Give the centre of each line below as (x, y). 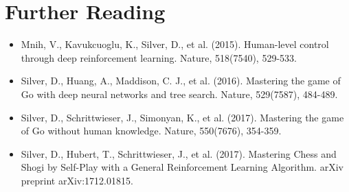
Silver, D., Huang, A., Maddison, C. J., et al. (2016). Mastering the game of (181, 81)
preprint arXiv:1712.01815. (77, 180)
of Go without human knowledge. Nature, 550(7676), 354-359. (151, 131)
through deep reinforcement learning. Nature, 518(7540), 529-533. (159, 57)
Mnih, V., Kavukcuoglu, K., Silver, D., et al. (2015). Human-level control (175, 44)
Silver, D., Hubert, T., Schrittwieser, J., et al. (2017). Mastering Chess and (179, 153)
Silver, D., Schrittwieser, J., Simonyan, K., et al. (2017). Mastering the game (182, 117)
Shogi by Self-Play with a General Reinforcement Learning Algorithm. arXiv (182, 167)
